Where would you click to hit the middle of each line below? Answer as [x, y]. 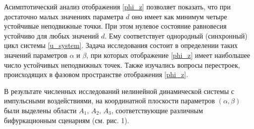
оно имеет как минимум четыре [179, 16]
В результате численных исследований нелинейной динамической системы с [119, 91]
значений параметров [36, 55]
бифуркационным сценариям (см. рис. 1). [67, 120]
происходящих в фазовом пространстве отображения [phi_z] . [96, 74]
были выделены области [40, 110]
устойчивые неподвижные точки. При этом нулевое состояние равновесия [115, 26]
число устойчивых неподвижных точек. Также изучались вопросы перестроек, [122, 64]
